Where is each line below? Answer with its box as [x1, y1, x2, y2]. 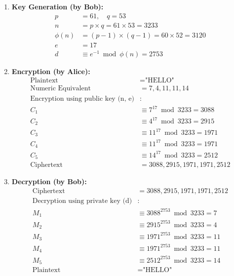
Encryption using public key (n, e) [30, 95, 134, 102]
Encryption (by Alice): [11, 66, 90, 76]
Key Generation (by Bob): [11, 1, 104, 11]
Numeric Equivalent [30, 85, 91, 92]
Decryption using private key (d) [32, 197, 132, 205]
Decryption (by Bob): [11, 176, 87, 187]
